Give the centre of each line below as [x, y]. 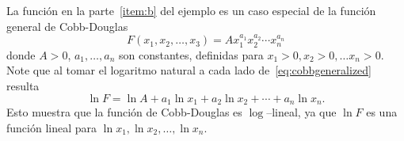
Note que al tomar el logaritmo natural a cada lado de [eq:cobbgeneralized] [189, 70]
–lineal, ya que [301, 112]
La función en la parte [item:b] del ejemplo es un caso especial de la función [191, 10]
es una [382, 112]
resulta [23, 86]
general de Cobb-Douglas [67, 26]
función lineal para [52, 127]
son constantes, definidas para [191, 54]
